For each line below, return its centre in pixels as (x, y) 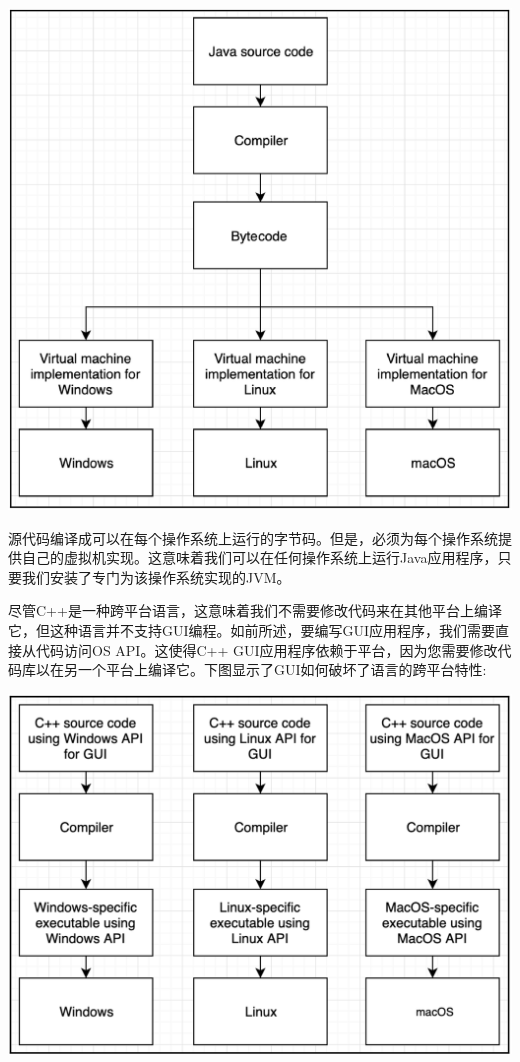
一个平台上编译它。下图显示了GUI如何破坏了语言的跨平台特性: (282, 669)
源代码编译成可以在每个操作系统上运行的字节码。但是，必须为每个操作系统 (253, 537)
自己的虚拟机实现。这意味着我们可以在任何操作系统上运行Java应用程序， (259, 557)
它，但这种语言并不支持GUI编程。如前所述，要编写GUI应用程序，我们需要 (252, 630)
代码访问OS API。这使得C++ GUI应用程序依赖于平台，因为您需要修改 (266, 649)
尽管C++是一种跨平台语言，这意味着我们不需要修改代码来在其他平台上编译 (255, 610)
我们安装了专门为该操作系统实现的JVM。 (156, 576)
